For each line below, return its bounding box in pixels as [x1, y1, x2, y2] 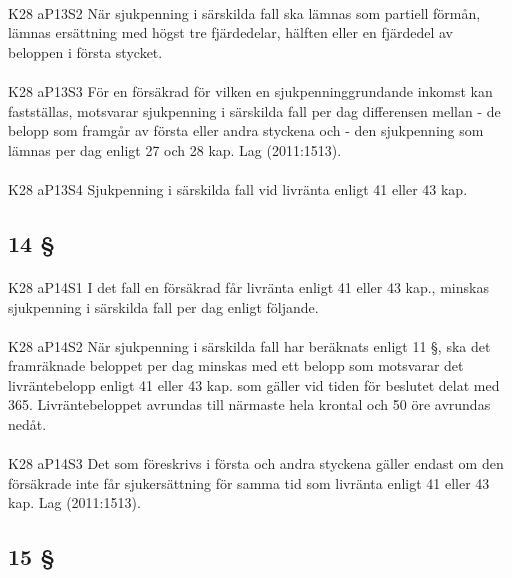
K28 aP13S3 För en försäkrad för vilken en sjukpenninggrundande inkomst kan [8, 80, 493, 101]
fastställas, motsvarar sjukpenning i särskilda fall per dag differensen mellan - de [8, 100, 501, 121]
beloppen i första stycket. [8, 41, 163, 62]
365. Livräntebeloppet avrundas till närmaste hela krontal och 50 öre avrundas [8, 394, 491, 415]
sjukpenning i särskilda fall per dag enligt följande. [8, 296, 319, 317]
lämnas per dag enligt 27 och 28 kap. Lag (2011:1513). [8, 139, 342, 160]
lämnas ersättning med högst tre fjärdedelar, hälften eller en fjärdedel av [8, 22, 453, 43]
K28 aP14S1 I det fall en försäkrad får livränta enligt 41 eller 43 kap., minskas [8, 276, 489, 297]
